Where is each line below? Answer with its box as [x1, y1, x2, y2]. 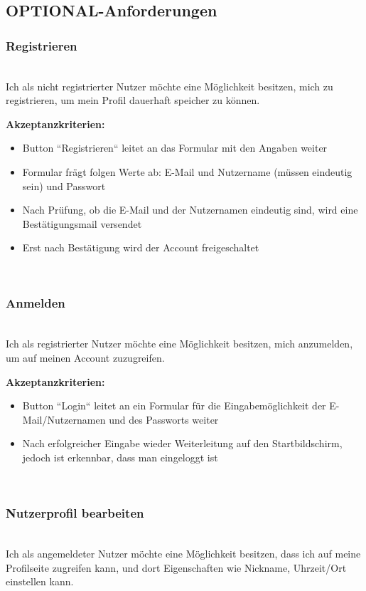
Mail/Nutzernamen [22, 412, 106, 427]
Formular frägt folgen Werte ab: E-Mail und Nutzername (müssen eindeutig [22, 164, 352, 179]
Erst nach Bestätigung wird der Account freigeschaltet [22, 240, 259, 255]
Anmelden [6, 294, 65, 312]
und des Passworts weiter [109, 412, 219, 427]
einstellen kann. [6, 574, 74, 589]
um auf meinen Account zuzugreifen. [6, 350, 165, 365]
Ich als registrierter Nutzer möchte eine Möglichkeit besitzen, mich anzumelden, [6, 336, 353, 351]
